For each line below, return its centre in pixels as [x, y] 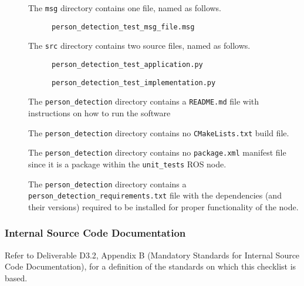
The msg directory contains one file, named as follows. [125, 8]
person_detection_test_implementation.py [134, 83]
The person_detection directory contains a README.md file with [144, 101]
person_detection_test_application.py [127, 64]
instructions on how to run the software [99, 112]
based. [16, 277]
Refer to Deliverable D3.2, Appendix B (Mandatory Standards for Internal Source [152, 255]
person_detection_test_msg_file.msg [123, 27]
